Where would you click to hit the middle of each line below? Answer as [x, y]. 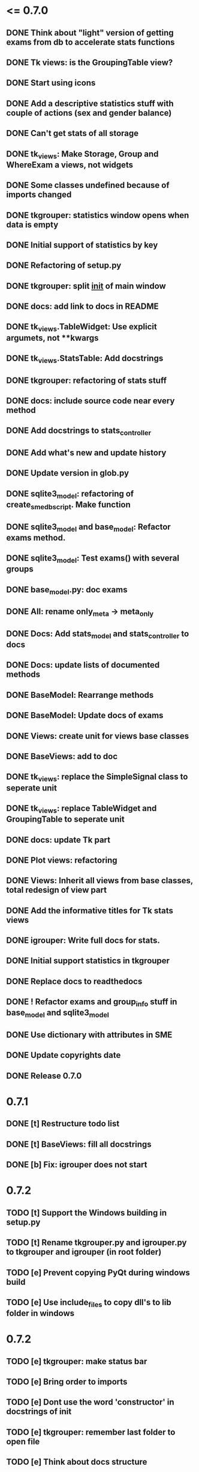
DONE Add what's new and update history [86, 452]
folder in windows [40, 1313]
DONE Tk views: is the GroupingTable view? [90, 62]
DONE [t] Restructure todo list [63, 1124]
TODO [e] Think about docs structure [77, 1462]
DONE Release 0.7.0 [44, 1076]
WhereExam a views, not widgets [70, 165]
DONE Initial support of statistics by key [82, 245]
